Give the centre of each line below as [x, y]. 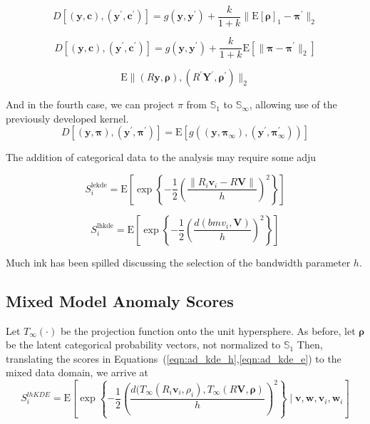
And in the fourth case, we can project [90, 104]
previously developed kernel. [67, 118]
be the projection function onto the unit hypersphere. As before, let [208, 330]
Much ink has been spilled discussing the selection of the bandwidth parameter [178, 262]
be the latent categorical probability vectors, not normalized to [143, 345]
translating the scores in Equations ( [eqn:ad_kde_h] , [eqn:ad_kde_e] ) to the [174, 358]
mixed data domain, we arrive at [77, 372]
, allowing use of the [293, 104]
